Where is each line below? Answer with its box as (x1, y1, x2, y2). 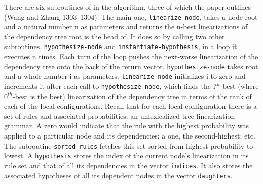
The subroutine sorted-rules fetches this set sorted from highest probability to (4, 140, 253, 151)
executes (4, 51, 30, 62)
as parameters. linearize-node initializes (74, 71, 204, 81)
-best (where (220, 81, 259, 91)
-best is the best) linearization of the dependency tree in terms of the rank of (12, 90, 252, 101)
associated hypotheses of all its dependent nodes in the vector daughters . (4, 170, 233, 180)
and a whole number (4, 71, 67, 81)
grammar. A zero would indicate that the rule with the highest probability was (4, 120, 249, 131)
